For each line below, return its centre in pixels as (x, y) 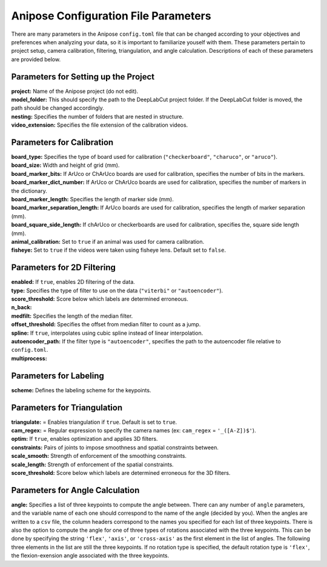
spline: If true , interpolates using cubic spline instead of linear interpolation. (107, 333)
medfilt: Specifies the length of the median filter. (72, 316)
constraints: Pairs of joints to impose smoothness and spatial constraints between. (115, 447)
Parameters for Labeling (58, 376)
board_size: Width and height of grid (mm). (65, 165)
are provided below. (36, 59)
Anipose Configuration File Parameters (111, 16)
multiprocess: (29, 358)
